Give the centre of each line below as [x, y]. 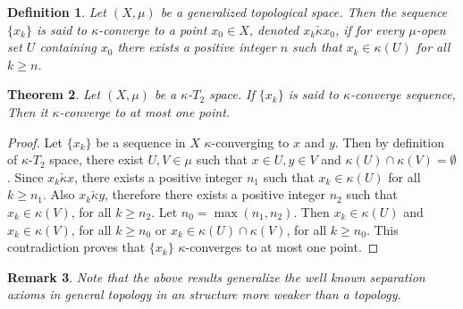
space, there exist [97, 159]
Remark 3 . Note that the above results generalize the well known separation [216, 276]
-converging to [250, 142]
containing [68, 47]
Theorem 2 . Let [54, 94]
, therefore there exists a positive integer [215, 194]
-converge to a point [153, 29]
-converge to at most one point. [145, 111]
